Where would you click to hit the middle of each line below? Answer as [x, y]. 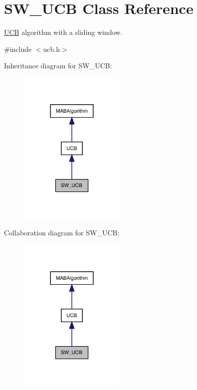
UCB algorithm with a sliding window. [63, 32]
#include [18, 49]
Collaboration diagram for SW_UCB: [62, 233]
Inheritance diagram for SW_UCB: [58, 66]
